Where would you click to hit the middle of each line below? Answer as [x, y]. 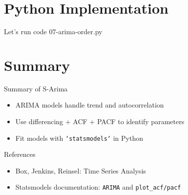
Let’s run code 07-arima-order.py [53, 32]
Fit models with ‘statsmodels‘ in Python [79, 138]
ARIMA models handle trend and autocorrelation [90, 105]
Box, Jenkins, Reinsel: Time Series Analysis [81, 170]
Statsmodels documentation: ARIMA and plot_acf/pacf [98, 187]
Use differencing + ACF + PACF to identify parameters [100, 121]
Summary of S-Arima [36, 88]
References [20, 154]
